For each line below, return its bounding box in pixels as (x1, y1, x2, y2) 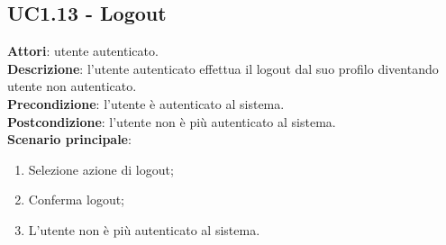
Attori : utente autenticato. (7, 41, 159, 60)
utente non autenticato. (7, 77, 137, 95)
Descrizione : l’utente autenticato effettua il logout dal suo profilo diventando (7, 59, 439, 77)
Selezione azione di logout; (28, 159, 174, 178)
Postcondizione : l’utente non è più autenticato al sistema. (7, 112, 336, 131)
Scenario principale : (7, 130, 132, 149)
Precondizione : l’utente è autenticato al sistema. (7, 94, 285, 113)
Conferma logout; (28, 190, 125, 209)
